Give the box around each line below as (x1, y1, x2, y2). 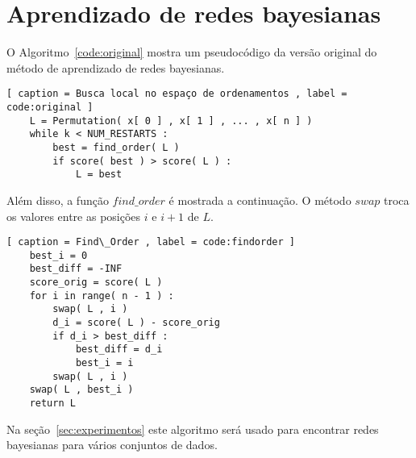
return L (29, 397, 76, 409)
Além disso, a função (6, 191, 109, 208)
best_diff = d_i (75, 343, 163, 356)
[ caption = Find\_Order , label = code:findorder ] (6, 236, 295, 248)
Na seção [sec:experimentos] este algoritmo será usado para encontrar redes (6, 420, 379, 437)
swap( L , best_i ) (29, 384, 134, 396)
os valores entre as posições (6, 207, 141, 224)
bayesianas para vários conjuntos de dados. (6, 436, 218, 453)
